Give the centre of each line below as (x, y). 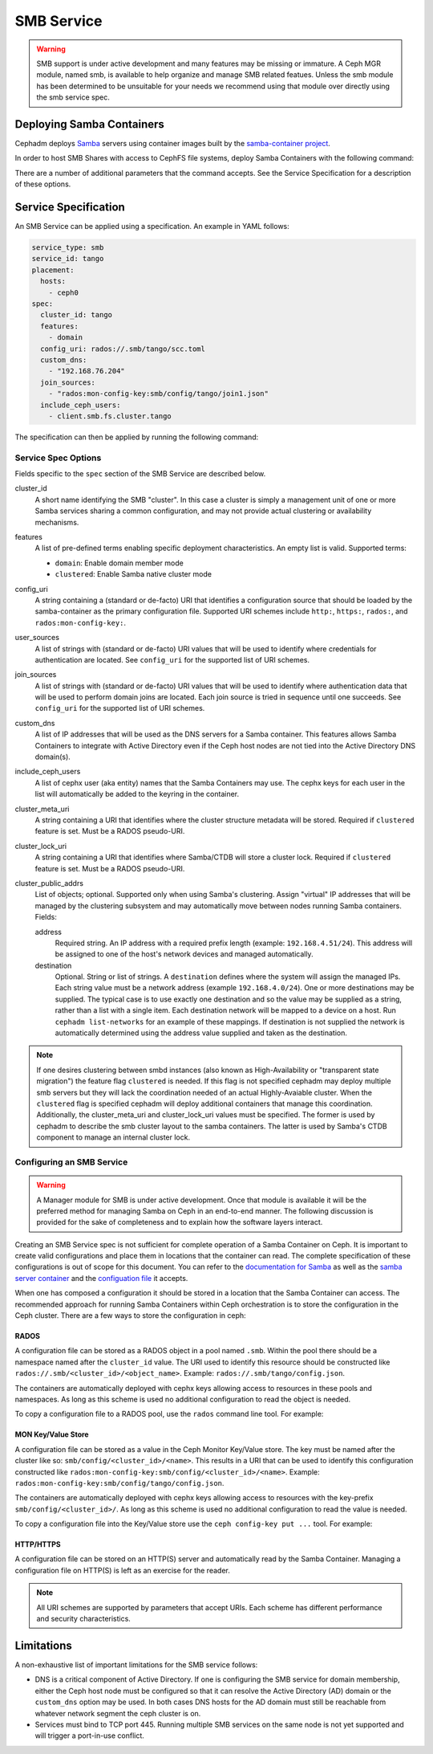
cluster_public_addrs (49, 883)
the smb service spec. (73, 97)
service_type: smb (68, 248)
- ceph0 (64, 292)
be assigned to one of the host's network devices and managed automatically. (184, 954)
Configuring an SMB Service (71, 1162)
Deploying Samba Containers (89, 124)
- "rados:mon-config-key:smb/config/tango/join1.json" (158, 394)
